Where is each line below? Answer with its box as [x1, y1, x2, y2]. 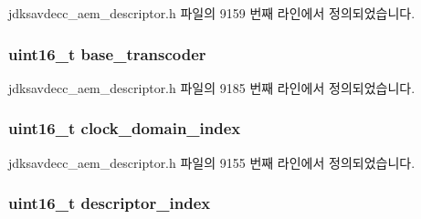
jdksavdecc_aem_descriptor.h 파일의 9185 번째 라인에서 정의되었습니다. [8, 78, 416, 97]
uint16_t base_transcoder [8, 42, 206, 65]
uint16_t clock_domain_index [8, 117, 241, 140]
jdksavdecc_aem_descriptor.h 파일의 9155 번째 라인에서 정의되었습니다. [8, 152, 416, 172]
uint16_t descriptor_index [8, 192, 211, 214]
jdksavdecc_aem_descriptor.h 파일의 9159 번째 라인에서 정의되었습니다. [8, 4, 416, 22]
